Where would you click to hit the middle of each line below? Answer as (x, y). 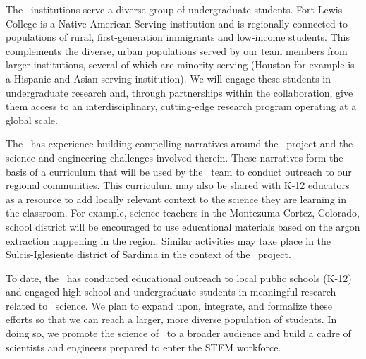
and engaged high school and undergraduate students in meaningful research (171, 292)
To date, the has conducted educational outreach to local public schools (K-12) (179, 278)
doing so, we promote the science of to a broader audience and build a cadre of (178, 333)
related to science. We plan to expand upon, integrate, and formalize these (169, 305)
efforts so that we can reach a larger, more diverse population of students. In (171, 319)
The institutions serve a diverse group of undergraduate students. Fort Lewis (174, 9)
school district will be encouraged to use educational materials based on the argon (183, 226)
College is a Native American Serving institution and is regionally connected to (177, 23)
